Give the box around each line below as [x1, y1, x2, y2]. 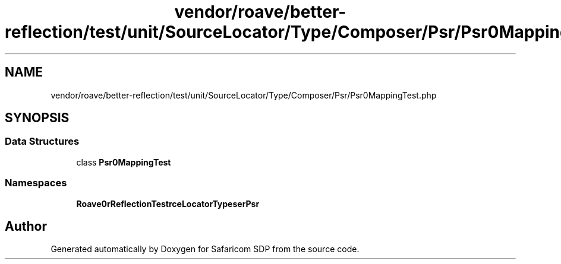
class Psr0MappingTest [76, 157, 171, 167]
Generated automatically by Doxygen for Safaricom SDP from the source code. [51, 244, 360, 255]
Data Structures [5, 135, 80, 148]
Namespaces [5, 177, 67, 189]
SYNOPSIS [5, 110, 70, 126]
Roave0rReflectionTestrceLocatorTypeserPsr [76, 198, 260, 209]
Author [5, 218, 47, 234]
